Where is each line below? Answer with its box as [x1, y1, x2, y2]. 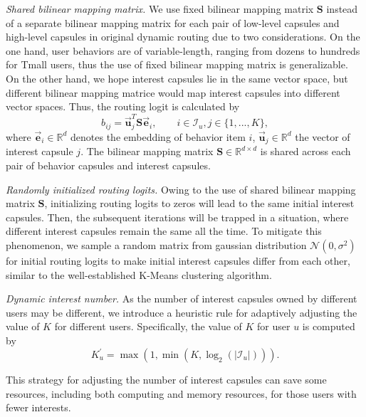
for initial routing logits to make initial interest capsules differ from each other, [6, 253, 350, 268]
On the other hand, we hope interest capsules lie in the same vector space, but [6, 70, 348, 85]
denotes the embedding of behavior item [70, 129, 246, 144]
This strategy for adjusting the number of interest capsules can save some [6, 372, 327, 386]
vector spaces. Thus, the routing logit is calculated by [6, 99, 240, 114]
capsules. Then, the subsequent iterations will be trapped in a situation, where [6, 209, 349, 224]
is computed [302, 319, 355, 334]
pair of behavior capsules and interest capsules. [6, 157, 211, 172]
